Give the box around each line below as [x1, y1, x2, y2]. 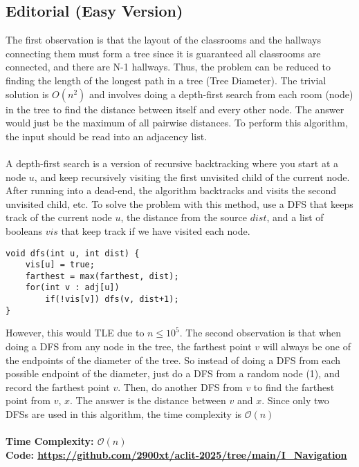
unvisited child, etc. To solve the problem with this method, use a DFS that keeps [6, 196, 353, 211]
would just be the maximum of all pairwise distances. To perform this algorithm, [6, 115, 348, 130]
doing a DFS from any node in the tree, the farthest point [6, 339, 252, 354]
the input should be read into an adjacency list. [6, 128, 208, 143]
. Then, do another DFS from [118, 379, 243, 394]
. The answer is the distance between [70, 393, 226, 408]
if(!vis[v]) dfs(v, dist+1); [45, 294, 179, 305]
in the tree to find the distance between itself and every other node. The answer [6, 102, 344, 116]
